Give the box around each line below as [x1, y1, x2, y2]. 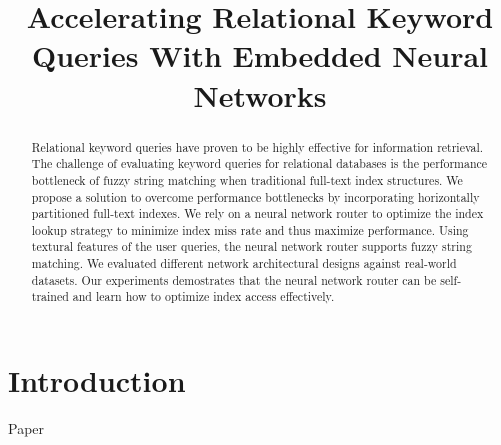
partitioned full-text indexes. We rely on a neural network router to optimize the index [31, 205, 484, 222]
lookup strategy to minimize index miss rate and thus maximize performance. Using [31, 221, 469, 238]
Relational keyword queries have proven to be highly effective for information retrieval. [31, 138, 484, 155]
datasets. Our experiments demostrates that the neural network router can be [31, 271, 437, 288]
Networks [193, 74, 327, 115]
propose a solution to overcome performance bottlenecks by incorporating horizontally [31, 188, 480, 205]
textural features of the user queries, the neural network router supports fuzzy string [31, 238, 472, 255]
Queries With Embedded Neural [31, 35, 489, 76]
